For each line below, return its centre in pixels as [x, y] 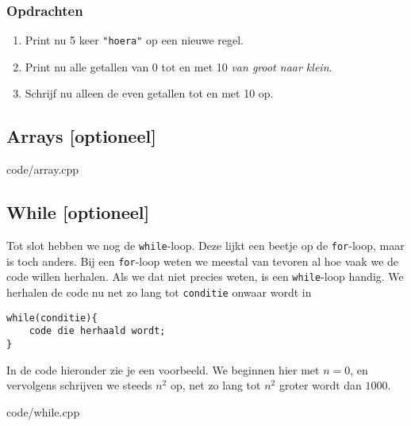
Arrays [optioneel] [81, 136]
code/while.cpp [43, 411]
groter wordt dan [320, 385]
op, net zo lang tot [215, 385]
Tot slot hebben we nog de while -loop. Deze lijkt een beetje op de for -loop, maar [205, 246]
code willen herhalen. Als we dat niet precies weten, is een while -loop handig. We [205, 276]
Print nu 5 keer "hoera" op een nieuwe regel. [134, 40]
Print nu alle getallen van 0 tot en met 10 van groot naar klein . [179, 66]
